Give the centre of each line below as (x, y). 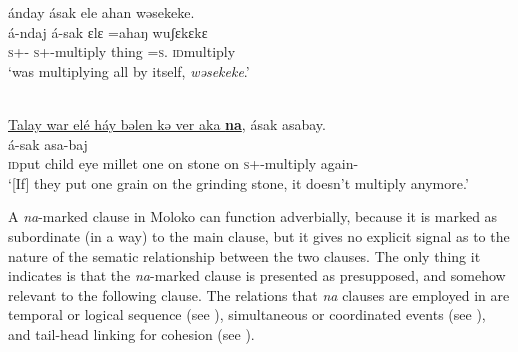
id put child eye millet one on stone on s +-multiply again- (183, 163)
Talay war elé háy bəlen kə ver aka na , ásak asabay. (167, 123)
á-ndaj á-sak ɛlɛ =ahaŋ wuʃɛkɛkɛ (108, 31)
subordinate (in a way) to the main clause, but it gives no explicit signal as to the (259, 235)
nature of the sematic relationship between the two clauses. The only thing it (244, 255)
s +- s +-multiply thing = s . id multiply (122, 51)
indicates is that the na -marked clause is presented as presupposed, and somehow (257, 275)
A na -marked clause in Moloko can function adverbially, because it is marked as (253, 216)
